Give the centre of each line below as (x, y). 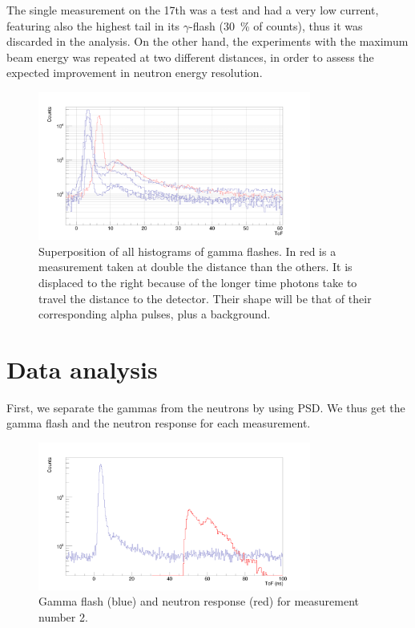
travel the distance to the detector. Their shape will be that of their (205, 298)
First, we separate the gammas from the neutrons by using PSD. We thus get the (206, 407)
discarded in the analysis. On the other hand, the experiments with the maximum (207, 41)
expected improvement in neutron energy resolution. (135, 73)
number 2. (63, 617)
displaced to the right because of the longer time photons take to (198, 282)
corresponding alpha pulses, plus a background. (155, 314)
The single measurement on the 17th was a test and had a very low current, (193, 10)
